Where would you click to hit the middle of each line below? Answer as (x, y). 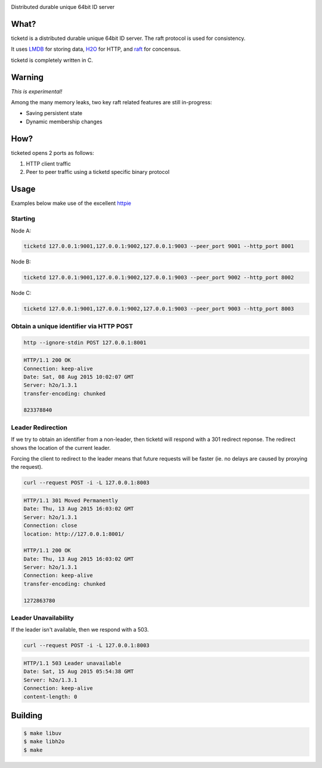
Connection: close (50, 526)
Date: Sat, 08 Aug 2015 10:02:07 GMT (79, 377)
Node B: (21, 262)
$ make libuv (43, 733)
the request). (27, 467)
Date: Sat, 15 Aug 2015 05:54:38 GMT (79, 671)
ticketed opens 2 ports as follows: (53, 153)
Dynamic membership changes (64, 122)
